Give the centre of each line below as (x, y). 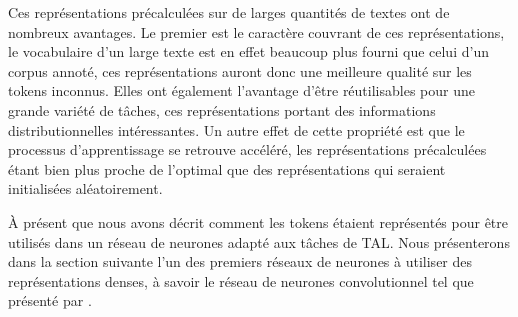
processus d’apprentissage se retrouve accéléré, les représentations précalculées (247, 149)
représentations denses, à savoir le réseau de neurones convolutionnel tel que (241, 280)
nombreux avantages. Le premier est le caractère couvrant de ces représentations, (256, 31)
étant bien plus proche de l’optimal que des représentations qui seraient (227, 168)
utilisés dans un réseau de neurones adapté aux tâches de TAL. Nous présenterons (259, 241)
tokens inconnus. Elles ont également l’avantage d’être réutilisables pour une (241, 90)
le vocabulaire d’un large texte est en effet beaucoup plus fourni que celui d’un (248, 51)
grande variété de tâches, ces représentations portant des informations (222, 109)
